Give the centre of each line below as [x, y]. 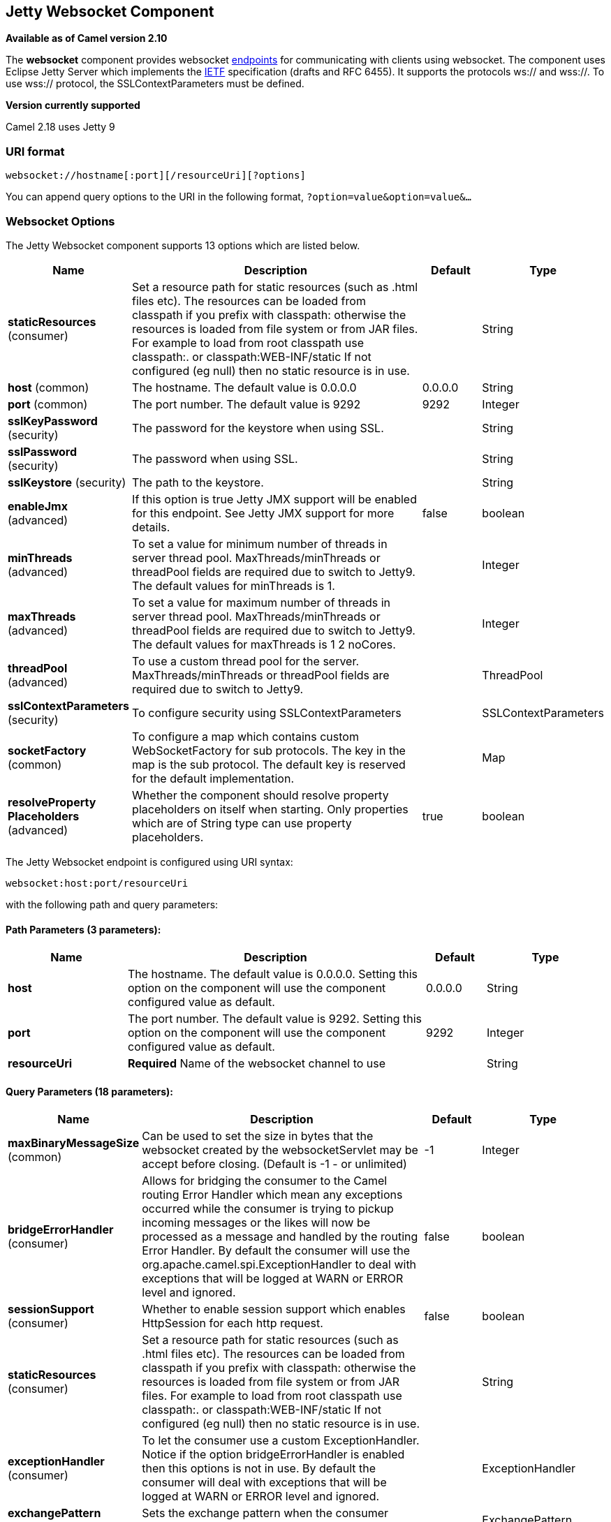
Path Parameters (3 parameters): [83, 929]
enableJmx [38, 506]
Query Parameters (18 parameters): [89, 1091]
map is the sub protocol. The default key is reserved [269, 764]
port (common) [48, 404]
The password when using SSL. [215, 458]
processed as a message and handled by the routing [280, 1237]
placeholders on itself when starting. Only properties [270, 809]
